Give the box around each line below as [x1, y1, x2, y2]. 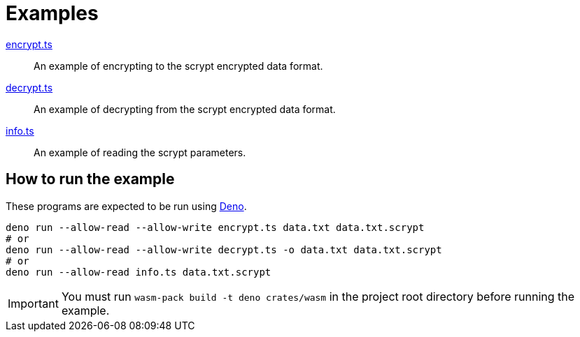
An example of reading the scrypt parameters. [34, 146, 246, 158]
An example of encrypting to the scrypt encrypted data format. [34, 59, 323, 72]
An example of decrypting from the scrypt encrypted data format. [34, 103, 336, 115]
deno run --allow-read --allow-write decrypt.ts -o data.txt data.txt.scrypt [6, 244, 442, 255]
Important [8, 296, 59, 310]
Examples [6, 1, 99, 25]
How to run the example [6, 170, 175, 188]
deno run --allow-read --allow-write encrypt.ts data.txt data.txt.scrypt [6, 221, 425, 233]
